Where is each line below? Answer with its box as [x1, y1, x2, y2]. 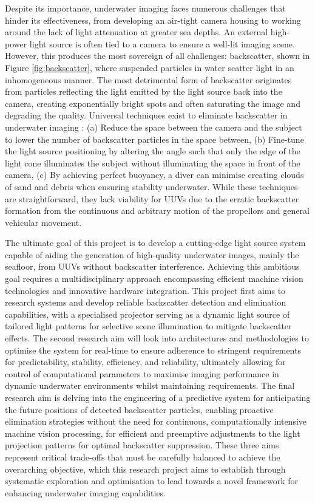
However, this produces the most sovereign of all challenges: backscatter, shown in [5, 49, 310, 62]
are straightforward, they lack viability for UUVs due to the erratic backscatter [5, 192, 299, 205]
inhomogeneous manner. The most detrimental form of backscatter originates [5, 73, 292, 86]
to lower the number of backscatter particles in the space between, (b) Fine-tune [5, 132, 304, 145]
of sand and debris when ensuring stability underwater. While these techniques [5, 180, 298, 193]
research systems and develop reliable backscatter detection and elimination [5, 296, 286, 309]
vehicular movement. [5, 216, 82, 228]
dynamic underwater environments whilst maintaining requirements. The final [5, 379, 295, 392]
